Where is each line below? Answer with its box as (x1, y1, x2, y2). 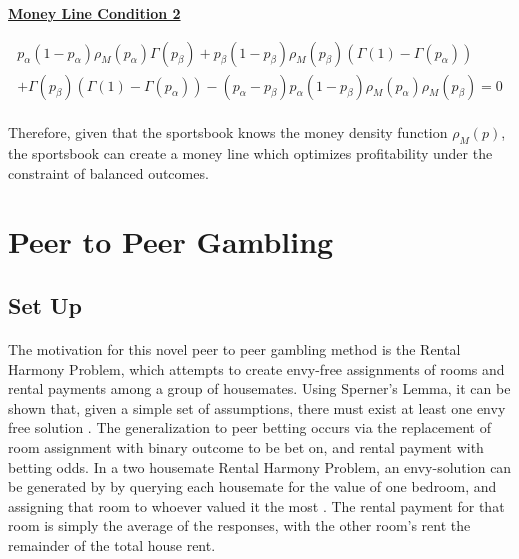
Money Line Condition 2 (8, 3, 181, 23)
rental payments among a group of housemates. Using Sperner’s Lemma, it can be (8, 378, 511, 399)
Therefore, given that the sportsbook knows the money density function (8, 122, 448, 143)
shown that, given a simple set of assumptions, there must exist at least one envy (8, 397, 506, 418)
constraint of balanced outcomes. (8, 162, 209, 183)
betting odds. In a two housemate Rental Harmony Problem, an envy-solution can (8, 456, 512, 477)
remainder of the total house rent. (8, 534, 216, 555)
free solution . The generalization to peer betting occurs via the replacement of (8, 417, 491, 438)
